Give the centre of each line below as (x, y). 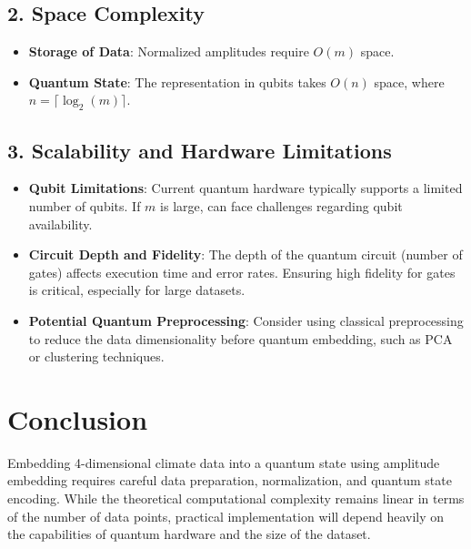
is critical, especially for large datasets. (137, 290)
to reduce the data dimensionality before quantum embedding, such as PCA (241, 338)
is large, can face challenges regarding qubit (281, 205)
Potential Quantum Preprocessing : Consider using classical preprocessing (246, 320)
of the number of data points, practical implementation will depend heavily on (226, 516)
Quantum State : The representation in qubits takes (177, 81)
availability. (60, 224)
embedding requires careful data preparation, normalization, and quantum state (230, 480)
